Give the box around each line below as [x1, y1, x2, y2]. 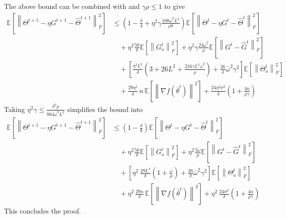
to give [164, 1, 185, 11]
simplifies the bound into [67, 104, 143, 114]
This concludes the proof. [4, 206, 81, 216]
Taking [4, 104, 25, 114]
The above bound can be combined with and [4, 1, 140, 11]
